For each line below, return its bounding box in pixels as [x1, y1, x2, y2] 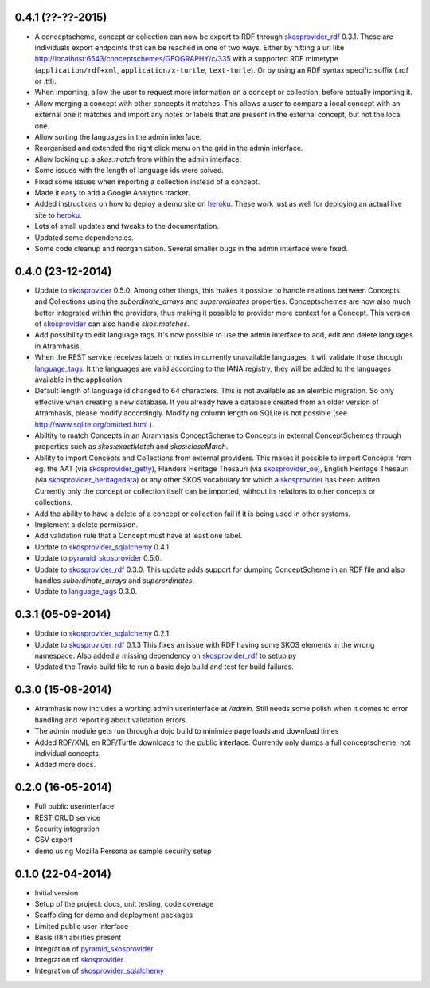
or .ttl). [34, 77, 57, 86]
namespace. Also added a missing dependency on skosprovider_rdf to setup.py [34, 651, 297, 661]
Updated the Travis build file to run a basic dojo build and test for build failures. [34, 662, 295, 671]
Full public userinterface [34, 801, 115, 811]
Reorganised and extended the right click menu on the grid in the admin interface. [34, 144, 303, 153]
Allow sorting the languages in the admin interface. [34, 132, 202, 142]
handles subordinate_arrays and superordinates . [34, 576, 195, 585]
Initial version [34, 888, 79, 897]
